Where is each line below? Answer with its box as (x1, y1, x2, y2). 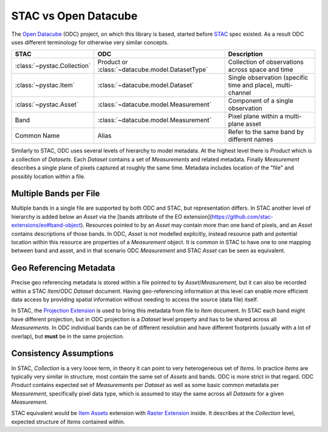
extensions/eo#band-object (11, 222, 81, 229)
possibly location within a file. (11, 173, 86, 180)
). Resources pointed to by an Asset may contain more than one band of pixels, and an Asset (80, 222, 313, 229)
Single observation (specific (228, 74, 309, 82)
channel (228, 89, 251, 97)
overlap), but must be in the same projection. (11, 332, 125, 340)
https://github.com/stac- (211, 213, 273, 220)
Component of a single (228, 97, 294, 105)
